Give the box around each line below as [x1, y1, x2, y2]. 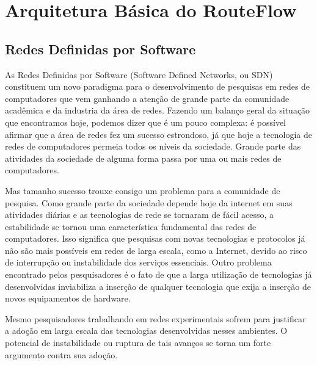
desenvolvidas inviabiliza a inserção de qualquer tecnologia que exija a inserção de [5, 280, 311, 292]
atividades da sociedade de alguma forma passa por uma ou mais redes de [5, 151, 282, 164]
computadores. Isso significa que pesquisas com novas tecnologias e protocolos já [5, 232, 305, 245]
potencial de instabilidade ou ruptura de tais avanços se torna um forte [5, 336, 271, 349]
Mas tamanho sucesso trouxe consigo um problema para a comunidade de [5, 184, 280, 197]
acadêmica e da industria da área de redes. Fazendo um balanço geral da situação [5, 104, 310, 117]
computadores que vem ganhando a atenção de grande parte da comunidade [5, 92, 290, 104]
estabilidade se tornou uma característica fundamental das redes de [5, 220, 257, 233]
